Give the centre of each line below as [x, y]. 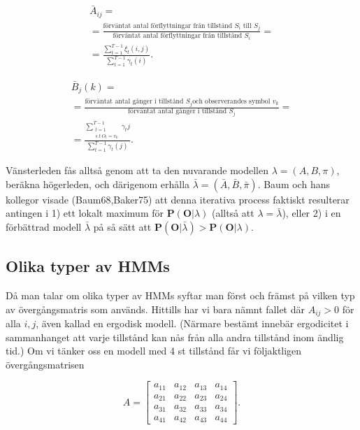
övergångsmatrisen [45, 364]
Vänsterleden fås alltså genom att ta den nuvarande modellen [137, 170]
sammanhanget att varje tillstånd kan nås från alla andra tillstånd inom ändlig [175, 337]
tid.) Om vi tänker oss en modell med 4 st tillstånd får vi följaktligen [154, 351]
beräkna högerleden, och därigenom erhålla [98, 184]
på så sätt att [122, 226]
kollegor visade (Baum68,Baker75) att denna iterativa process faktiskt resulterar [178, 199]
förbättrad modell [44, 226]
